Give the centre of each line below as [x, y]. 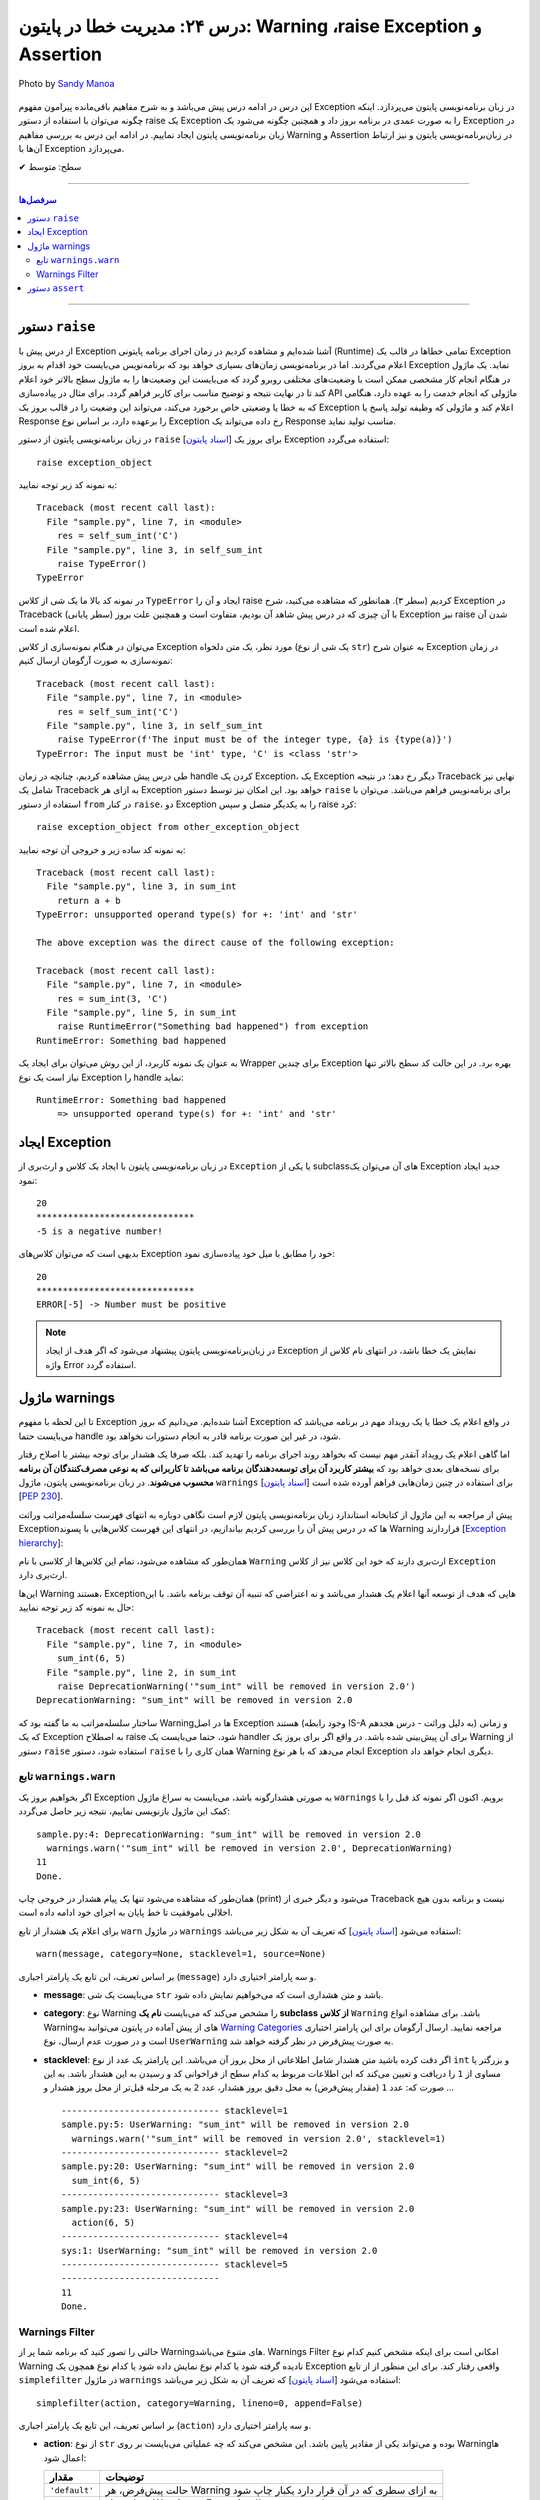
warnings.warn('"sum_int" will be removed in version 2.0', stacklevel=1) [259, 2138]
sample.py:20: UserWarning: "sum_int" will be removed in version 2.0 [238, 2166]
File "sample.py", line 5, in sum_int [141, 1012]
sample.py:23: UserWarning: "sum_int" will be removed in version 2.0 [238, 2208]
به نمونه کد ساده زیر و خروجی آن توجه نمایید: [102, 849]
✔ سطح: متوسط [50, 167]
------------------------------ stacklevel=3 [175, 2194]
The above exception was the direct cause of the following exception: [215, 942]
